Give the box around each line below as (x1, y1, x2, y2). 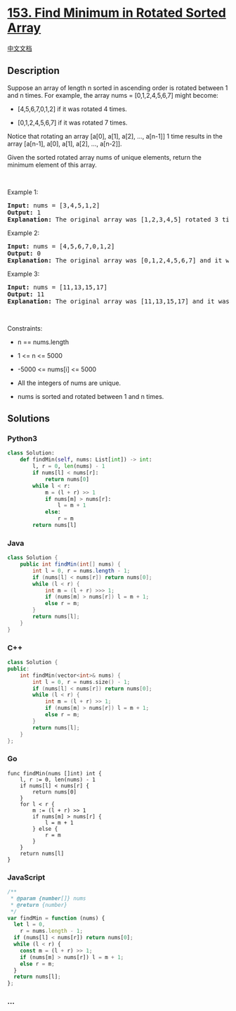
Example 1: (7, 188, 39, 196)
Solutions (7, 413, 51, 425)
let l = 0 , (13, 921, 46, 928)
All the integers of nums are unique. (17, 379, 122, 387)
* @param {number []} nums (10, 895, 86, 902)
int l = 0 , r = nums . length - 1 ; (32, 567, 131, 574)
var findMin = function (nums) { (7, 915, 105, 922)
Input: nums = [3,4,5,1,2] (7, 201, 100, 209)
